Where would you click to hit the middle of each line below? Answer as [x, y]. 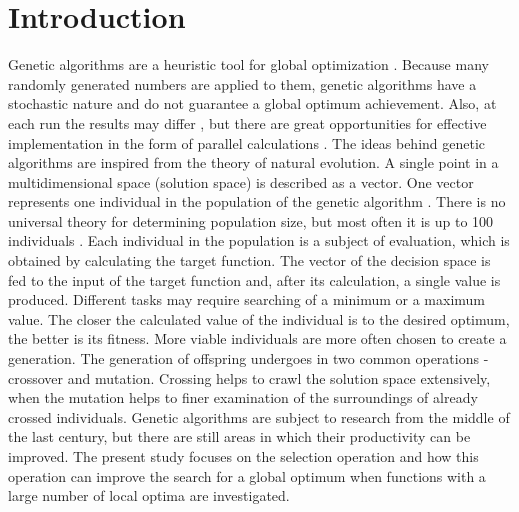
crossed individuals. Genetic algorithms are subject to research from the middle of [259, 416]
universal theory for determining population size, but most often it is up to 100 [251, 220]
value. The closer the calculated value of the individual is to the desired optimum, [259, 318]
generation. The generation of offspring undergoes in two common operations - [248, 358]
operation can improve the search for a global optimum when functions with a [247, 475]
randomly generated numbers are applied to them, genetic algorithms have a [242, 83]
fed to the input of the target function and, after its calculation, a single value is [254, 279]
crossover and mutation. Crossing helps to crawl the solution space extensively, [249, 377]
